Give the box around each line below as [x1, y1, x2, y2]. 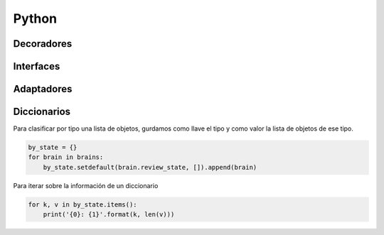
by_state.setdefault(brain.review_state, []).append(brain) [43, 163, 257, 171]
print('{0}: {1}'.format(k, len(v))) [43, 210, 175, 219]
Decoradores [13, 38, 73, 50]
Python [13, 11, 57, 26]
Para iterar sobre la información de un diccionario [13, 181, 159, 190]
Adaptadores [13, 83, 73, 95]
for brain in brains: [28, 153, 104, 161]
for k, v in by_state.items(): [28, 200, 138, 209]
